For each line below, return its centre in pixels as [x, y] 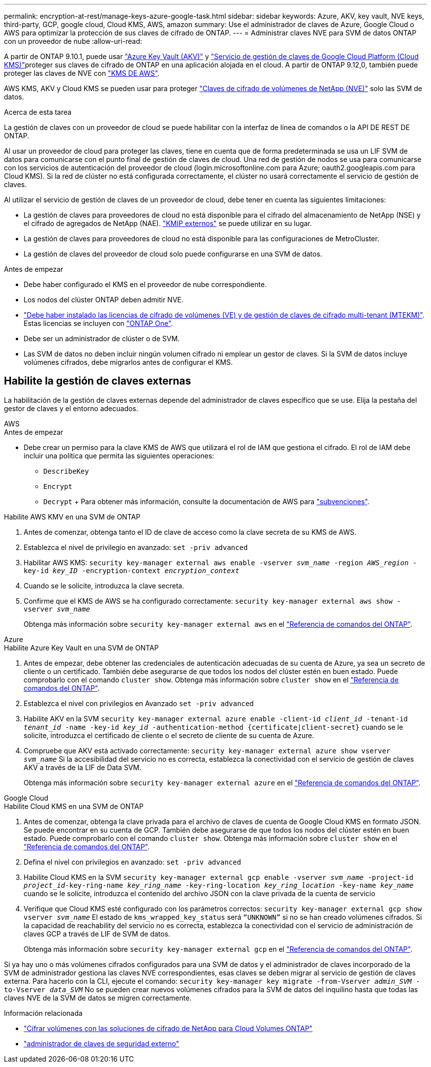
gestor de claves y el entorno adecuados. [71, 408]
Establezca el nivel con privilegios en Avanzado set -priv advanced [139, 703]
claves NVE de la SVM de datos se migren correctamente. [98, 998]
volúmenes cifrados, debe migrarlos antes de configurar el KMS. [128, 362]
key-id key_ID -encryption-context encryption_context [132, 570]
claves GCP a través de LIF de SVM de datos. [97, 934]
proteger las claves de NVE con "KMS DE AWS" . [82, 73]
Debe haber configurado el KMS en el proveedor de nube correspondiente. [145, 284]
